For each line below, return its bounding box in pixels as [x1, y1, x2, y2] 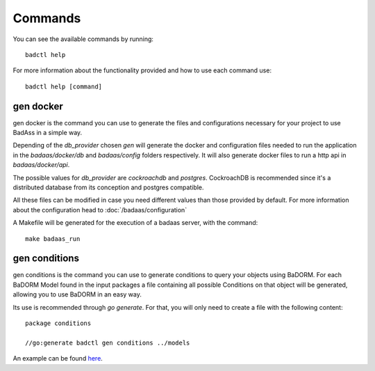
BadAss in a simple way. [12, 129, 83, 137]
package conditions [25, 319, 92, 327]
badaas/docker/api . [12, 161, 70, 169]
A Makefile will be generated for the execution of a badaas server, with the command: [12, 219, 258, 227]
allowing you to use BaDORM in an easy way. [12, 290, 142, 299]
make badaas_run [25, 235, 81, 243]
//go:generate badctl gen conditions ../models [25, 338, 190, 347]
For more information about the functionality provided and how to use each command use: [12, 66, 272, 74]
